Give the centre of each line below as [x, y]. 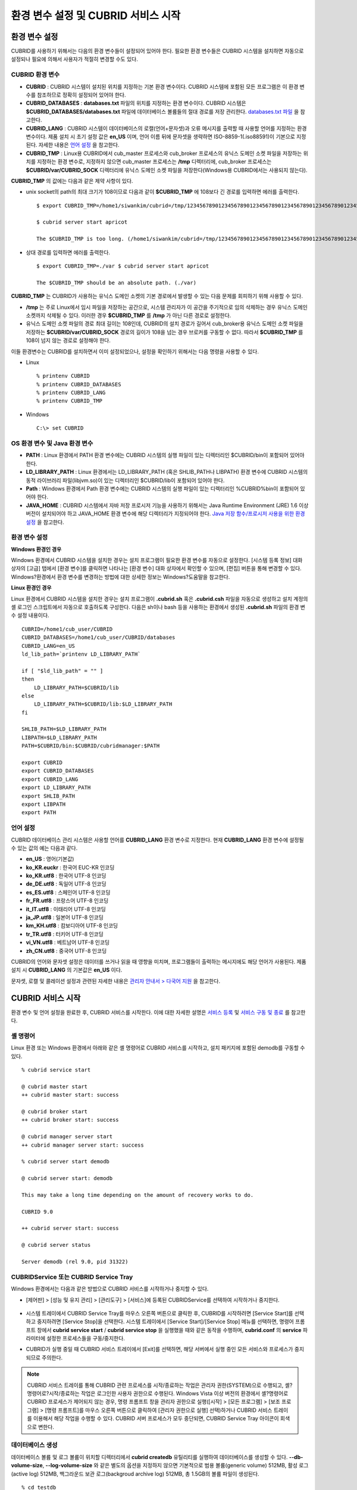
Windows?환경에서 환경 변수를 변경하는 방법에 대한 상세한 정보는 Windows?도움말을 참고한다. [120, 577]
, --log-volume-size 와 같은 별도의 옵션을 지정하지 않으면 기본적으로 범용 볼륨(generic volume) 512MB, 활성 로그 [176, 1466]
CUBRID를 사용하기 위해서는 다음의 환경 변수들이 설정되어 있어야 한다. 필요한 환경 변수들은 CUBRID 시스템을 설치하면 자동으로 [157, 51]
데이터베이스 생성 [34, 1445]
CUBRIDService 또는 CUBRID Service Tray [72, 1277]
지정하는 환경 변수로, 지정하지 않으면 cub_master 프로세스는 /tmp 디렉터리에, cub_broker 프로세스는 [154, 162]
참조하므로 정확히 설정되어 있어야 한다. [81, 95]
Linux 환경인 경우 [31, 588]
